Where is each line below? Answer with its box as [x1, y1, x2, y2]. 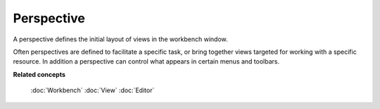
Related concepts [13, 70, 66, 78]
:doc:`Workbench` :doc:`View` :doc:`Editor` [30, 86, 155, 94]
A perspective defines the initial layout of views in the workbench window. [13, 35, 228, 43]
